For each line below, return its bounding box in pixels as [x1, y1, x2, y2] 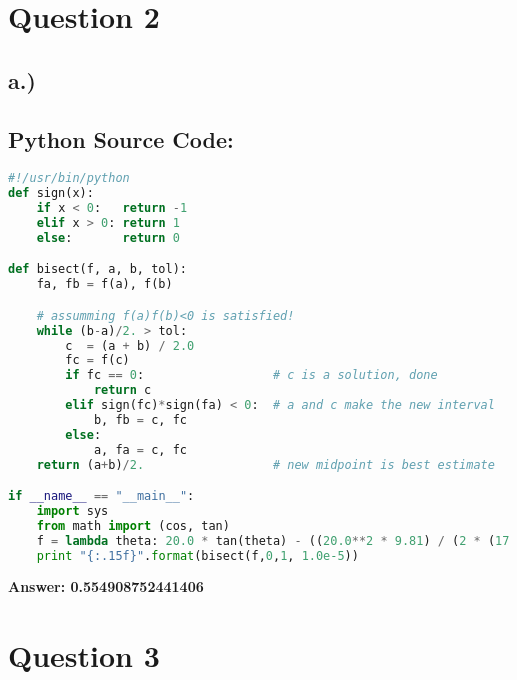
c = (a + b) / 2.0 [65, 338, 195, 353]
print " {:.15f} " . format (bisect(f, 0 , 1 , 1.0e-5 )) [36, 548, 359, 563]
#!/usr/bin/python [8, 171, 130, 186]
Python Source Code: [8, 123, 234, 154]
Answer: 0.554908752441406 [8, 576, 204, 597]
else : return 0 [36, 230, 180, 245]
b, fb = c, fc [93, 412, 187, 427]
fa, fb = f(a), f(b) [36, 277, 173, 292]
